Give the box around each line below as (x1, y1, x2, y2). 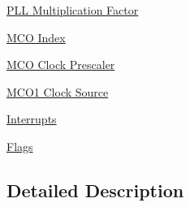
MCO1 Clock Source (6, 83, 109, 100)
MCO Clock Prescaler (6, 56, 115, 73)
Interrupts (6, 110, 57, 127)
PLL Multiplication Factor (6, 2, 139, 18)
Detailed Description (6, 177, 184, 202)
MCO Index (6, 28, 66, 45)
